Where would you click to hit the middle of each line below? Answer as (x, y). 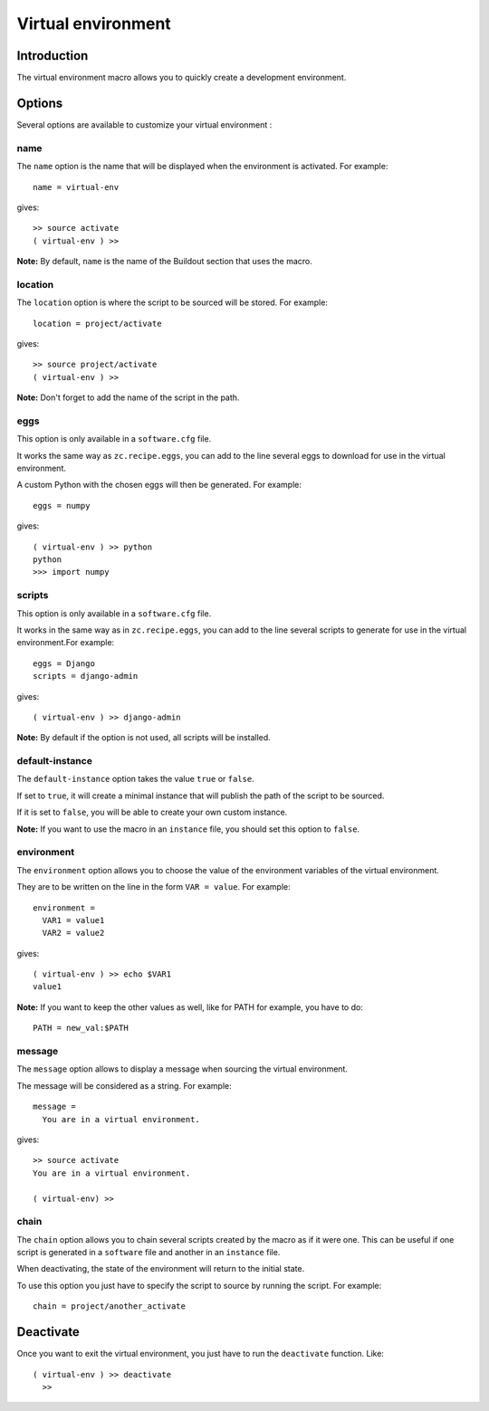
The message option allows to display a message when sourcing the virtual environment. (182, 1069)
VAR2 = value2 (73, 933)
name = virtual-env (76, 187)
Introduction (53, 56)
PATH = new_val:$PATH (81, 1028)
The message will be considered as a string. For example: (124, 1085)
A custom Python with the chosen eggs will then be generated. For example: (159, 485)
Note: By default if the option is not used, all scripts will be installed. (144, 738)
